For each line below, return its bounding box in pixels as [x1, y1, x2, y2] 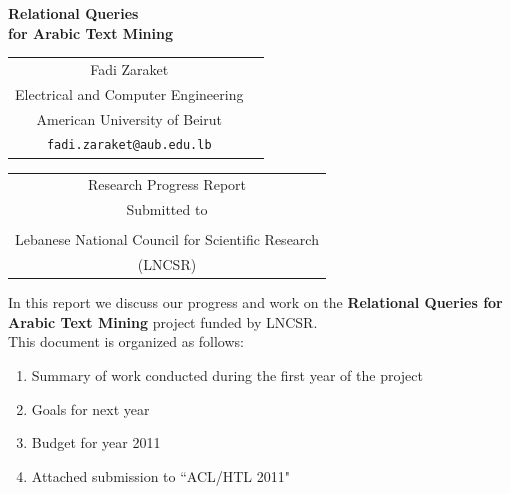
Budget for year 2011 [31, 432, 161, 453]
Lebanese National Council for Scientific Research [15, 229, 319, 250]
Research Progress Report [87, 174, 246, 195]
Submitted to [126, 199, 208, 220]
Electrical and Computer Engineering [15, 83, 244, 104]
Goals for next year [31, 398, 150, 419]
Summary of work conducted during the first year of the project [31, 365, 423, 386]
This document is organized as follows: [8, 331, 244, 352]
